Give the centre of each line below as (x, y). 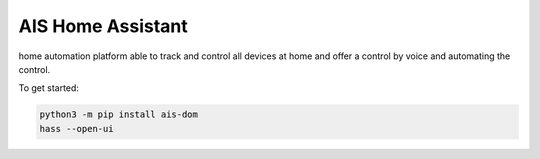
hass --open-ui (76, 128)
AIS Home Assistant (103, 26)
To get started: (49, 88)
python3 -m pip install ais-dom (119, 114)
